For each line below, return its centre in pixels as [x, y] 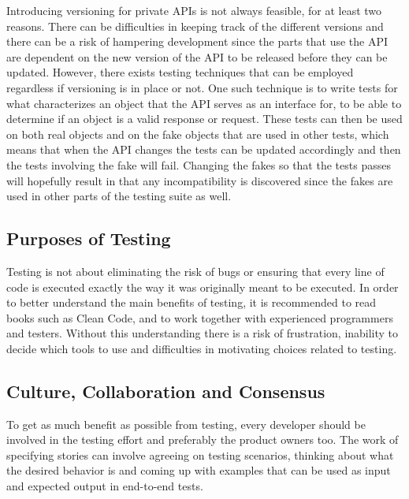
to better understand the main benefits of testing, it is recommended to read [191, 302]
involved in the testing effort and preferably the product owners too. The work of [203, 439]
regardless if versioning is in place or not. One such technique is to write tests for [202, 87]
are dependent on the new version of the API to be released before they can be [197, 56]
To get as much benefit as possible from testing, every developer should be [186, 424]
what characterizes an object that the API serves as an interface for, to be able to [204, 103]
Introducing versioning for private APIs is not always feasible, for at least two [194, 10]
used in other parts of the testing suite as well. [119, 196]
